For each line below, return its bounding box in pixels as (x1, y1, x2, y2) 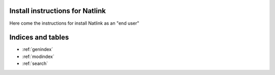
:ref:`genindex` (22, 46, 53, 52)
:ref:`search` (22, 60, 48, 66)
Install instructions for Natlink (9, 7, 106, 15)
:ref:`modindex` (22, 53, 54, 59)
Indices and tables (9, 33, 69, 42)
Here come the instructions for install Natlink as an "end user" (9, 20, 140, 26)
